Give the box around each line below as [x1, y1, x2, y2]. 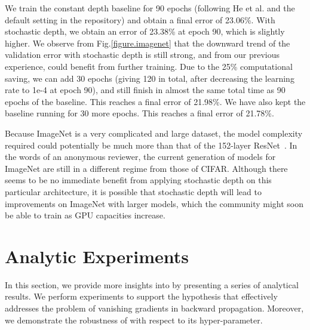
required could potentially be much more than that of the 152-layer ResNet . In [5, 138, 297, 151]
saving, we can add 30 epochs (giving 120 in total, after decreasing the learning [5, 72, 294, 84]
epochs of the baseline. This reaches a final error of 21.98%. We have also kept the [5, 95, 306, 107]
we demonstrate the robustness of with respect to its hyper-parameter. [5, 313, 263, 326]
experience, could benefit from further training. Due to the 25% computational [5, 60, 293, 72]
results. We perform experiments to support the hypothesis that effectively [5, 290, 278, 303]
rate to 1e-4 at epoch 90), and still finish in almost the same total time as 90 [5, 84, 286, 96]
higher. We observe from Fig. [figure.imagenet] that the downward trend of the [5, 36, 290, 49]
